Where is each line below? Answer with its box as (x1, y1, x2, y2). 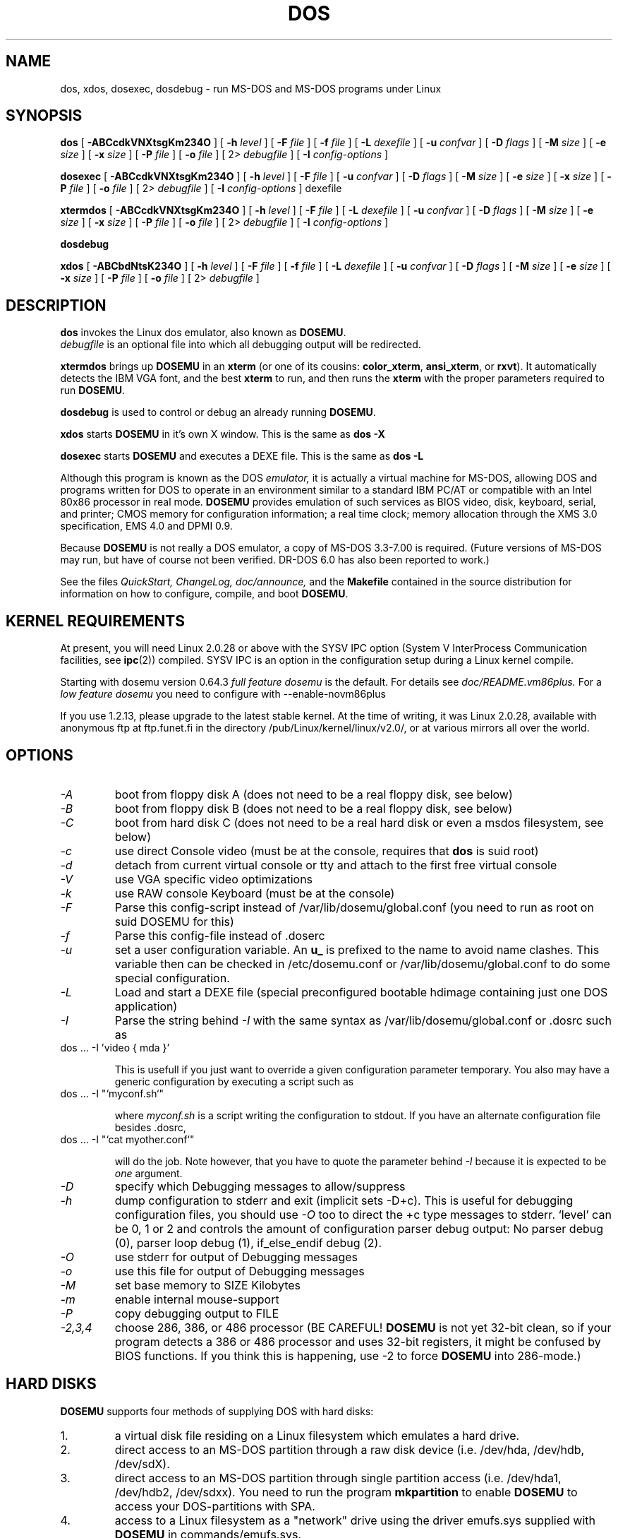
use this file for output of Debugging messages (114, 1263, 365, 1278)
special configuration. (114, 970, 230, 985)
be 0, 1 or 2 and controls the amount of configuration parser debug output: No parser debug (114, 1221, 604, 1236)
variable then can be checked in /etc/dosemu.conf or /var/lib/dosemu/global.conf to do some (114, 956, 610, 971)
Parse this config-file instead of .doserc (114, 928, 325, 943)
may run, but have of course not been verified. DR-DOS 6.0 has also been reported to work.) (60, 554, 490, 566)
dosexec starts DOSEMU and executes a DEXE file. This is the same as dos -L (60, 450, 424, 463)
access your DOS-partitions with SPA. (114, 1498, 315, 1513)
